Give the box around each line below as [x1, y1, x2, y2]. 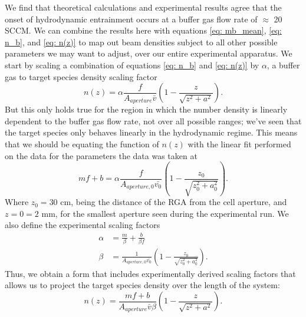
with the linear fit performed [187, 137, 291, 150]
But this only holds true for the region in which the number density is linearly [5, 103, 288, 115]
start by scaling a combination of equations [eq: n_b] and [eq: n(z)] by [5, 58, 259, 71]
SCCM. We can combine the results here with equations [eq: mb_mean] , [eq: [5, 24, 282, 37]
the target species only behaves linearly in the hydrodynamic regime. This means [5, 126, 298, 138]
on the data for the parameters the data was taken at [5, 149, 198, 161]
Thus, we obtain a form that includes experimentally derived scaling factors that [5, 267, 296, 279]
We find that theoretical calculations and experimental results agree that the [5, 1, 282, 13]
